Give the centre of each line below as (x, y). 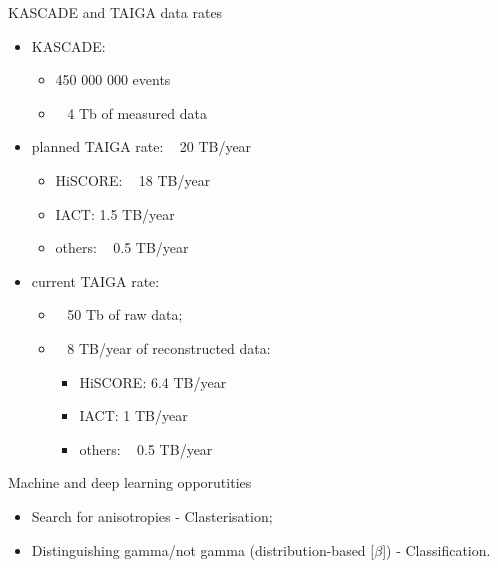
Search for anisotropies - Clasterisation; (152, 515)
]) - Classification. (436, 549)
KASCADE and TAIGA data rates (115, 12)
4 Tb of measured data (137, 112)
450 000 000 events (113, 79)
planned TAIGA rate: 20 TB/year (141, 146)
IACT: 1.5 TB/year (115, 213)
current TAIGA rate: (95, 280)
